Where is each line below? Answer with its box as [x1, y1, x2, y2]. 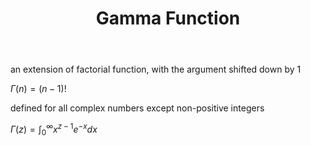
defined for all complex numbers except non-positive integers [10, 102, 265, 114]
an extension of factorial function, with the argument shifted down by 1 [10, 63, 302, 76]
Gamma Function [95, 7, 241, 30]
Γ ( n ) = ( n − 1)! [10, 83, 67, 95]
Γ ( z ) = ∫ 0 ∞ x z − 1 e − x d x [10, 122, 98, 137]
